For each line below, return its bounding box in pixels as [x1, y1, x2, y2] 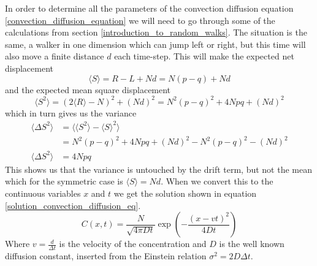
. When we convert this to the [161, 175, 273, 188]
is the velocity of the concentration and [59, 237, 207, 250]
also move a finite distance [5, 50, 104, 63]
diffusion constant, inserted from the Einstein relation [5, 249, 207, 262]
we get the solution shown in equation [113, 187, 257, 200]
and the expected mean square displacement [5, 83, 171, 96]
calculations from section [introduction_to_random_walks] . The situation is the [5, 26, 307, 39]
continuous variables [5, 187, 81, 200]
